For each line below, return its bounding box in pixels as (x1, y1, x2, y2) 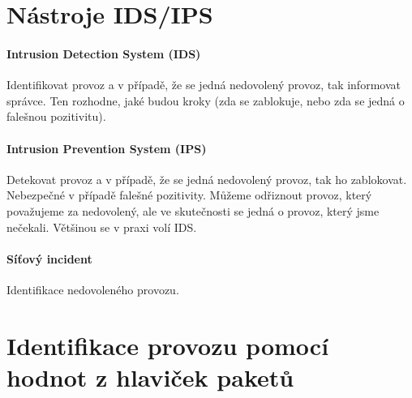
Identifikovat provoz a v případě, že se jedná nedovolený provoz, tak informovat (6, 76, 401, 93)
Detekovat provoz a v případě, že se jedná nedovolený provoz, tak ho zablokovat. (6, 170, 407, 187)
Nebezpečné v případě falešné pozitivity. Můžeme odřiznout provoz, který (6, 186, 372, 203)
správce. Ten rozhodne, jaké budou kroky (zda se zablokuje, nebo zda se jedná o (6, 92, 405, 109)
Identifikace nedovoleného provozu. (6, 280, 179, 297)
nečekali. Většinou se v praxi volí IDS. (6, 218, 197, 235)
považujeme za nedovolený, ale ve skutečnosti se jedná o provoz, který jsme (6, 202, 380, 219)
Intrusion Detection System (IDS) (6, 45, 201, 62)
